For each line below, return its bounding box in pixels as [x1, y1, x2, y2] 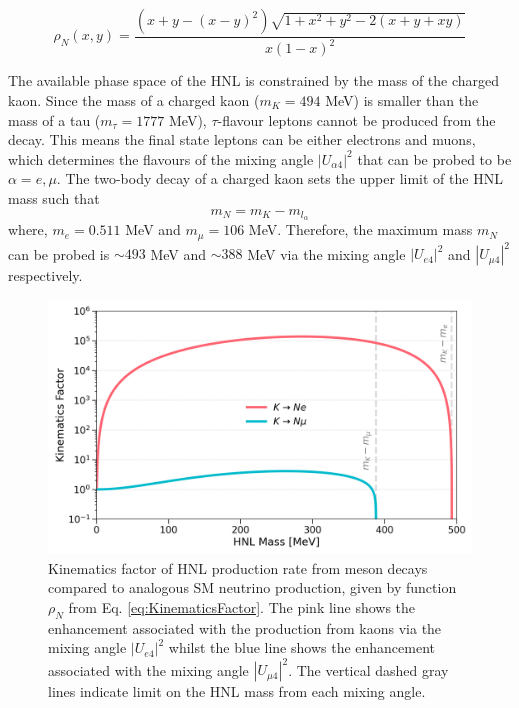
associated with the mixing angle [48, 659, 249, 680]
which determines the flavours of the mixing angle [8, 148, 314, 169]
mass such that [8, 187, 100, 208]
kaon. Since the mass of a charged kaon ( [8, 89, 260, 110]
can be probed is [8, 243, 110, 264]
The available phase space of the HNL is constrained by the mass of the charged [8, 70, 500, 91]
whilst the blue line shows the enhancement [168, 637, 436, 658]
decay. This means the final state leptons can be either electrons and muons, [8, 129, 476, 150]
